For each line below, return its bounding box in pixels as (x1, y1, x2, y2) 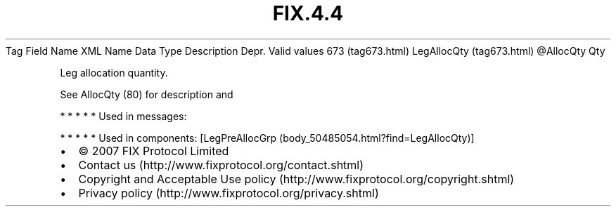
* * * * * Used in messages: (60, 110, 187, 122)
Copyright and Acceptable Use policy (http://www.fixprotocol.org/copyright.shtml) (78, 171, 515, 186)
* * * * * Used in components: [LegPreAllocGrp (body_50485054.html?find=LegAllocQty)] (60, 131, 475, 144)
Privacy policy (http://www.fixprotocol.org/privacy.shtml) (78, 185, 379, 200)
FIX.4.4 (272, 1, 344, 25)
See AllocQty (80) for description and (60, 88, 233, 100)
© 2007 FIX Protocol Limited (78, 143, 229, 158)
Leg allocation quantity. (60, 66, 168, 79)
